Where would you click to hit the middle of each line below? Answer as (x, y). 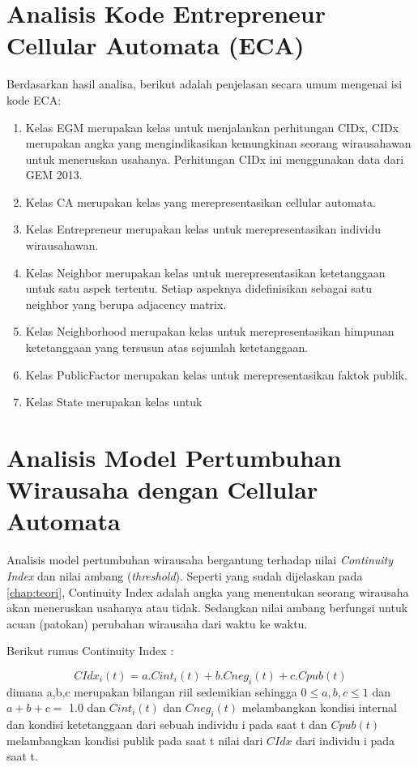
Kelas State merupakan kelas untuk (114, 402)
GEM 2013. (54, 175)
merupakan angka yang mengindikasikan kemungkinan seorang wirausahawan (218, 143)
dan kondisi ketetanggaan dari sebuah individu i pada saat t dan (167, 724)
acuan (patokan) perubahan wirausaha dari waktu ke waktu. (157, 623)
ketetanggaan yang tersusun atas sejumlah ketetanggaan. (167, 347)
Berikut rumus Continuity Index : (90, 651)
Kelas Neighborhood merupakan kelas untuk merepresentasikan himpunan (210, 331)
